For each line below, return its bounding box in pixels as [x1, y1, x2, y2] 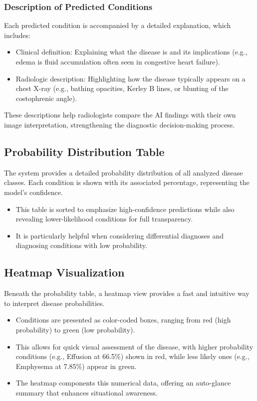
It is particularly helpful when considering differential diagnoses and [15, 230, 224, 240]
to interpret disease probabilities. [4, 297, 105, 308]
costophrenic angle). [15, 92, 77, 103]
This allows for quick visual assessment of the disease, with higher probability [15, 341, 254, 351]
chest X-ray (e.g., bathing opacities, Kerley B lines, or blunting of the [15, 83, 229, 93]
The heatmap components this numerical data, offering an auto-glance [15, 377, 231, 388]
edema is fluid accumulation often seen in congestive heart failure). [15, 56, 220, 66]
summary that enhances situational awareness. [15, 387, 158, 397]
